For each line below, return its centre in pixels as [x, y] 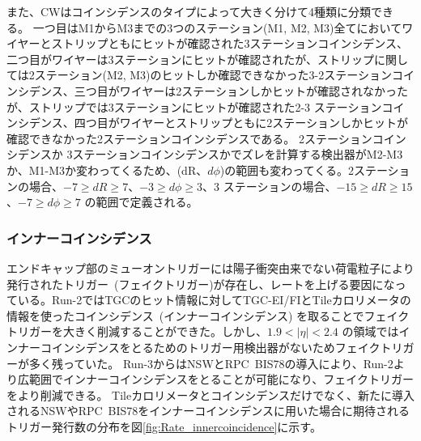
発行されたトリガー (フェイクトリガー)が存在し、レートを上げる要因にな [201, 284]
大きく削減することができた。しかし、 [165, 331]
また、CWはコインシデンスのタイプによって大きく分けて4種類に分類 [189, 11]
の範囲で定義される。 [141, 202]
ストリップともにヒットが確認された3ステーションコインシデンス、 [230, 43]
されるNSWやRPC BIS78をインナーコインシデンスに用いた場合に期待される [208, 411]
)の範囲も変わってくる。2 [287, 170]
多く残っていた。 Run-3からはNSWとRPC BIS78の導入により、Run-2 [211, 363]
